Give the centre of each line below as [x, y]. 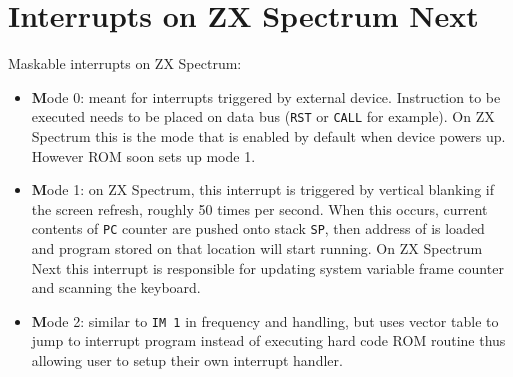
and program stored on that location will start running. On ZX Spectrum [257, 248]
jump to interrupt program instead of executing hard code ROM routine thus [268, 340]
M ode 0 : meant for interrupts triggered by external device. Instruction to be [266, 96]
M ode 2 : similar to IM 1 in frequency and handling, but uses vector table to [265, 320]
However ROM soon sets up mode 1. [143, 155]
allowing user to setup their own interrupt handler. [187, 360]
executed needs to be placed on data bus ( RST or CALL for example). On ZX [263, 116]
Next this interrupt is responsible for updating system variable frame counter [267, 267]
